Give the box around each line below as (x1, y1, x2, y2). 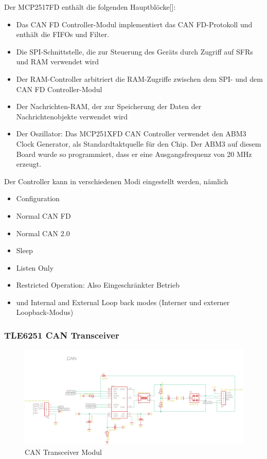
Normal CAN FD (16, 210, 71, 221)
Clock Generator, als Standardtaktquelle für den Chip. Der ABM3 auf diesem (16, 138, 261, 149)
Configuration (16, 193, 60, 204)
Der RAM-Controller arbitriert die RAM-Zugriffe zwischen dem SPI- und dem (16, 73, 263, 84)
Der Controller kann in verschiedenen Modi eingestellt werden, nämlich (4, 175, 228, 186)
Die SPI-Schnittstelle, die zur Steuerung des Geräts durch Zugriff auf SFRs (16, 46, 253, 57)
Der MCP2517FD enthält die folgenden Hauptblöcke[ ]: (4, 2, 176, 12)
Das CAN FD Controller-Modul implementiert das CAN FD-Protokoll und (16, 19, 253, 29)
